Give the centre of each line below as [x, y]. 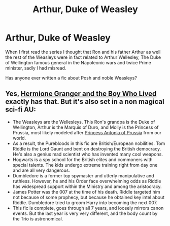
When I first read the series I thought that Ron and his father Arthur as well [83, 52]
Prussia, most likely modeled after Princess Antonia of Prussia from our [87, 132]
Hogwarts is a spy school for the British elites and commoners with [82, 159]
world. [19, 138]
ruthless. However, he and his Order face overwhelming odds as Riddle [87, 181]
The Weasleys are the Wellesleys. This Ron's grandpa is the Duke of [84, 122]
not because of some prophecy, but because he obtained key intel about [89, 197]
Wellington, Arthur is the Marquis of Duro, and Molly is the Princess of [86, 127]
